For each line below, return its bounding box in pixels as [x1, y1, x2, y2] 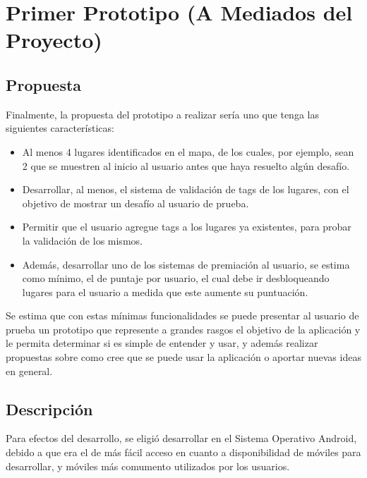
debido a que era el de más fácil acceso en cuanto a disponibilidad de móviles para [6, 445, 361, 460]
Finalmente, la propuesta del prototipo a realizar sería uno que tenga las [6, 106, 319, 121]
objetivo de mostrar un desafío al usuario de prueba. [22, 195, 249, 210]
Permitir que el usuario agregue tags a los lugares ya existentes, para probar [22, 219, 351, 234]
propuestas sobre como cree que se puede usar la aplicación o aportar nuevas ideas [6, 350, 361, 364]
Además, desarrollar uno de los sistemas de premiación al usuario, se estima [22, 257, 350, 271]
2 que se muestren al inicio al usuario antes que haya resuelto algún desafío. [22, 158, 350, 173]
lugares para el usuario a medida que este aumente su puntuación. [22, 284, 308, 299]
